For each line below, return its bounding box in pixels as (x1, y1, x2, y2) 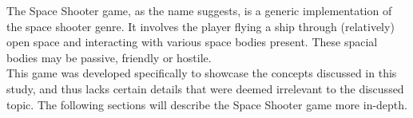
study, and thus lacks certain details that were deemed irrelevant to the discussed (6, 80, 404, 96)
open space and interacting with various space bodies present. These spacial (6, 33, 378, 50)
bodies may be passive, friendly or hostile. (6, 49, 212, 65)
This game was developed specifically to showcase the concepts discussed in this (6, 65, 397, 81)
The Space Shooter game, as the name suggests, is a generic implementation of (6, 2, 392, 18)
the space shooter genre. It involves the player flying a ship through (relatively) (6, 18, 395, 34)
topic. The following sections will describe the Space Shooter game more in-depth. (6, 96, 407, 112)
